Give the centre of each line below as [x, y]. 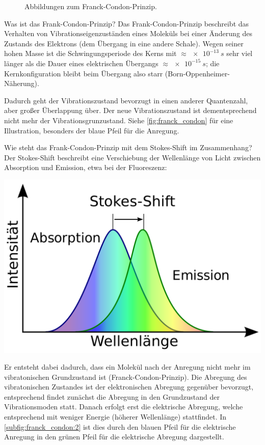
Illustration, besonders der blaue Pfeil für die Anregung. [92, 130]
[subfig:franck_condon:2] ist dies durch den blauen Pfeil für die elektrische [120, 426]
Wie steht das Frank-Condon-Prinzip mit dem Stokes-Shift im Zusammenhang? [128, 147]
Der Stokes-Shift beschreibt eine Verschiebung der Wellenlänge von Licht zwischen [132, 157]
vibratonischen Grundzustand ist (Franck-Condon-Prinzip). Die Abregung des [126, 377]
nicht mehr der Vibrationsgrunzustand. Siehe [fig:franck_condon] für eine [119, 120]
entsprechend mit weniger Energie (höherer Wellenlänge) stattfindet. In [115, 417]
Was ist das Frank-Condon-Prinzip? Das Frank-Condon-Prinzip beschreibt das [127, 23]
